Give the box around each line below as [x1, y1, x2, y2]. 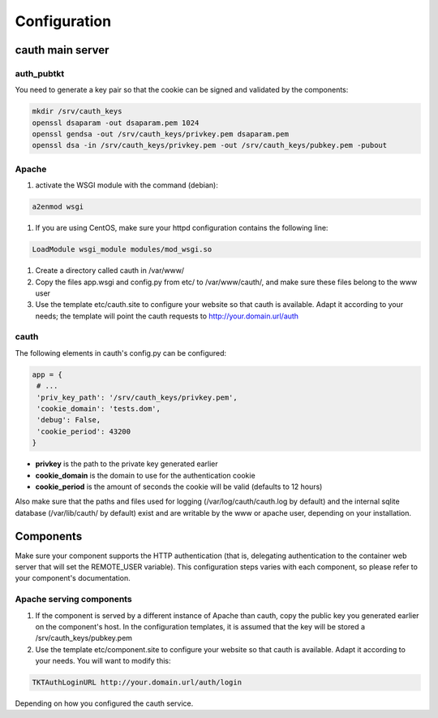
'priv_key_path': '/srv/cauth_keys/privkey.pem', [36, 392, 238, 402]
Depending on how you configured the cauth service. [15, 699, 194, 708]
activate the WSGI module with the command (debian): [35, 180, 218, 190]
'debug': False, [36, 415, 101, 425]
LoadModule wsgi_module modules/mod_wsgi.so [32, 244, 213, 254]
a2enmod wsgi [32, 202, 84, 211]
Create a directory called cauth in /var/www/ [35, 266, 185, 275]
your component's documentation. [15, 573, 131, 583]
